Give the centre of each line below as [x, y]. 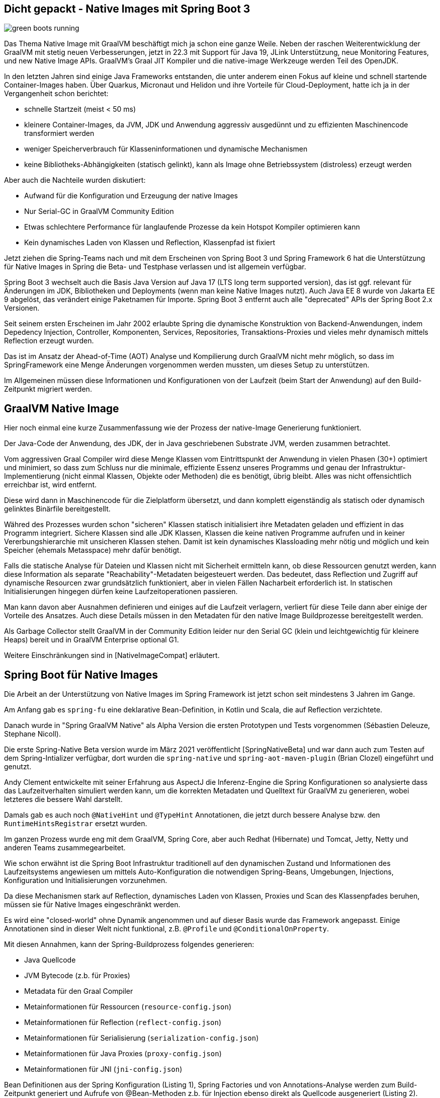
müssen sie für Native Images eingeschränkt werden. [92, 905]
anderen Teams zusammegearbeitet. [65, 848]
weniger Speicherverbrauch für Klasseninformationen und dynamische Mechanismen [166, 149]
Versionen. [22, 308]
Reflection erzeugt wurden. [49, 341]
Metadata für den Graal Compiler [79, 991]
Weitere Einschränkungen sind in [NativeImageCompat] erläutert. [112, 655]
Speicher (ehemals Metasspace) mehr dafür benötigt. [93, 550]
